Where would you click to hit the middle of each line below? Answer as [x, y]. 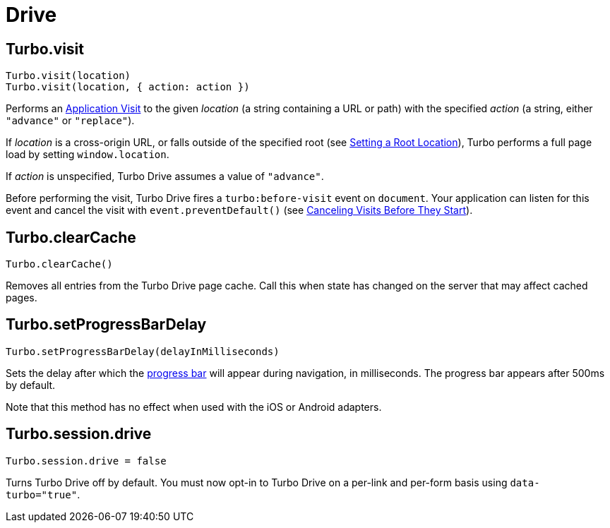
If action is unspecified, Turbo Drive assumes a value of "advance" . [165, 176]
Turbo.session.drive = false [86, 461]
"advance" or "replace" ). [70, 121]
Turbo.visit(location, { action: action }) [128, 87]
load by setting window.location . [88, 155]
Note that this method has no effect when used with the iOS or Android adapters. [194, 407]
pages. [22, 298]
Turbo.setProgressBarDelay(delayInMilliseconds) [143, 351]
